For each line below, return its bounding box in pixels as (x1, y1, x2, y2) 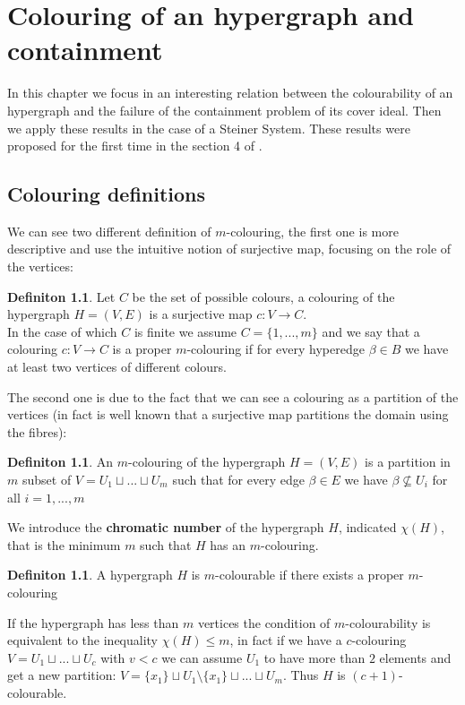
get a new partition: (7, 666, 116, 684)
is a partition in (365, 452, 451, 471)
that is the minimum (7, 535, 121, 554)
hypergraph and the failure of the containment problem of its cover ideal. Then (7, 100, 442, 119)
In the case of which (7, 322, 117, 340)
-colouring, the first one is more (226, 221, 399, 240)
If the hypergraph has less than (7, 613, 179, 632)
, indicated (338, 518, 397, 537)
